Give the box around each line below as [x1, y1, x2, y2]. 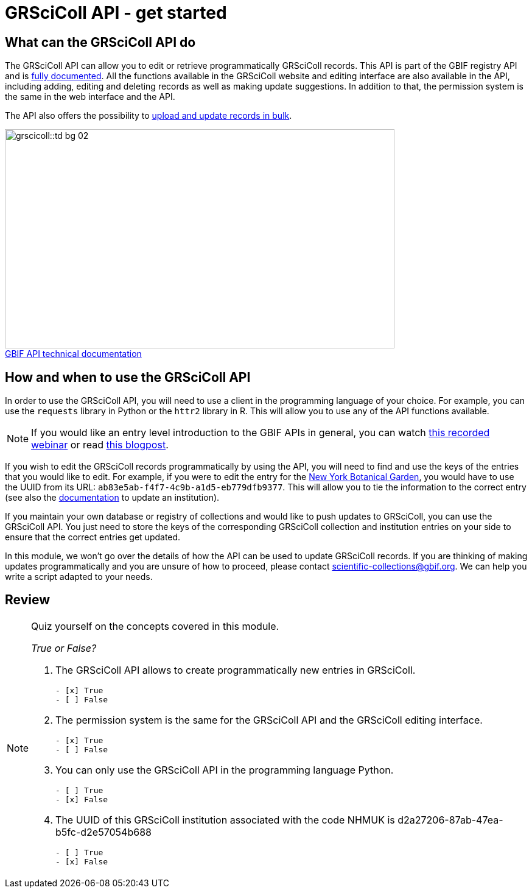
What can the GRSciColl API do [5, 34, 196, 50]
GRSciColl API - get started [5, 2, 227, 23]
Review [5, 592, 51, 608]
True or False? [31, 641, 97, 654]
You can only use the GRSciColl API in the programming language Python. [55, 763, 394, 776]
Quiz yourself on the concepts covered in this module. [31, 619, 279, 632]
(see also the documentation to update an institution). [5, 492, 220, 503]
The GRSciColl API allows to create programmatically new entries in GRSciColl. [55, 663, 416, 676]
